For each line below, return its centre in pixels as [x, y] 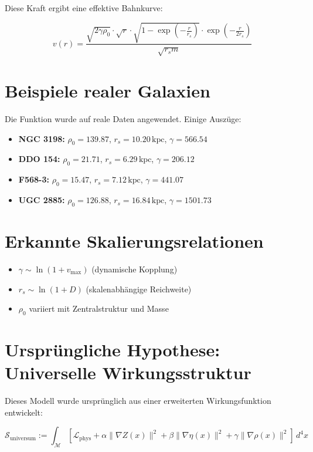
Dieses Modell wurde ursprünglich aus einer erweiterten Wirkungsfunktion [138, 401]
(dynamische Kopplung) [135, 269]
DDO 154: [39, 159]
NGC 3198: [42, 138]
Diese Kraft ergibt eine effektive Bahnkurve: [84, 8]
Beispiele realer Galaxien [108, 91]
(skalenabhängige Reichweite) [139, 289]
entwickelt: [24, 412]
